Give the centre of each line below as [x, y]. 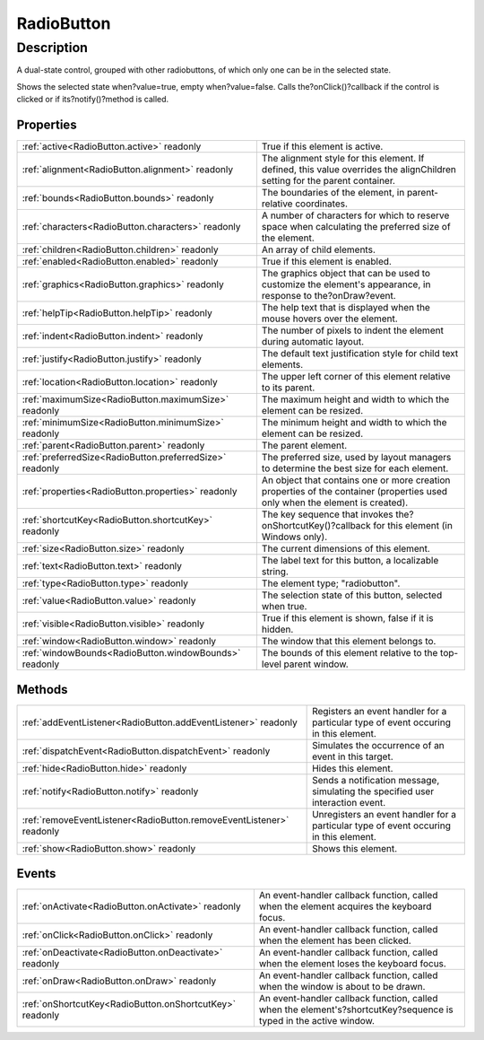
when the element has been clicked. [335, 940]
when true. [284, 607]
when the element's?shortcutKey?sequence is [356, 1009]
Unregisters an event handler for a [385, 814]
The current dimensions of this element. [346, 549]
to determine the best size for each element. [355, 468]
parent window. [316, 664]
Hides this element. [353, 768]
